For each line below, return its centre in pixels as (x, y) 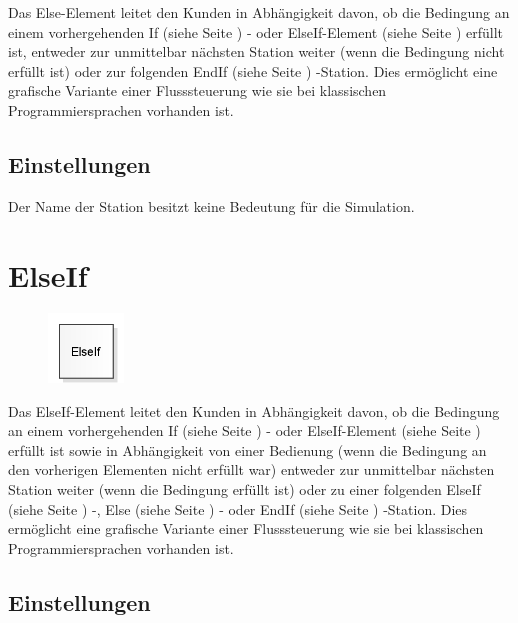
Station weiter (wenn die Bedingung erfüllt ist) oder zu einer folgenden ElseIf (244, 489)
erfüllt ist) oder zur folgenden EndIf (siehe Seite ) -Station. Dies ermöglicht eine (253, 70)
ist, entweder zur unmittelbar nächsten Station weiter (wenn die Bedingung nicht (256, 51)
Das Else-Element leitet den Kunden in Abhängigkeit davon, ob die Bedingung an (259, 12)
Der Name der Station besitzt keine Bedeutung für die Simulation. (211, 205)
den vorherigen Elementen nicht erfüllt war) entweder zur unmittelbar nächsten (251, 469)
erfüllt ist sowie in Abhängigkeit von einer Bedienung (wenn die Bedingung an (247, 449)
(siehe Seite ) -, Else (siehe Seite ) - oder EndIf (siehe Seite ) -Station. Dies (238, 508)
